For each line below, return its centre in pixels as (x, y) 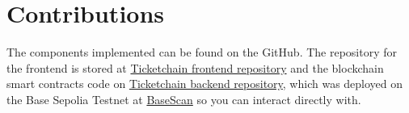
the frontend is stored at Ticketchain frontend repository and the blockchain (195, 67)
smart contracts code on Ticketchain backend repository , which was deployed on (205, 84)
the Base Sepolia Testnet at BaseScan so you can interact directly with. (184, 99)
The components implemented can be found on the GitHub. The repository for (202, 52)
